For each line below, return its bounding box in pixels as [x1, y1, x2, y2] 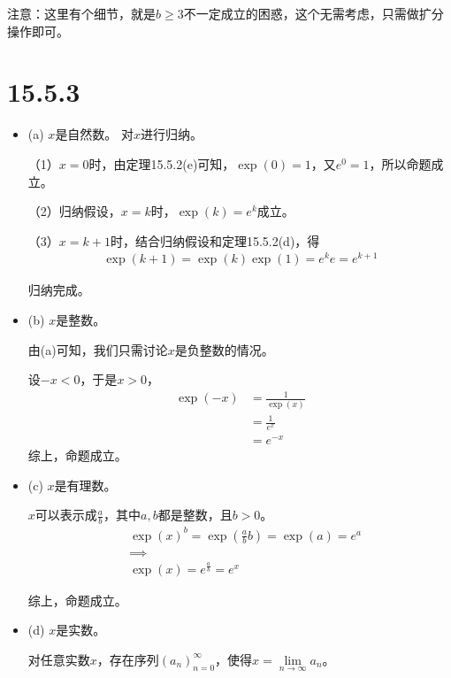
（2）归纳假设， [27, 202, 121, 220]
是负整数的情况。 [174, 340, 274, 358]
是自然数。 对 [55, 125, 134, 143]
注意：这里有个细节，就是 [7, 4, 156, 22]
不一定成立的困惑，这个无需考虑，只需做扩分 [183, 4, 444, 22]
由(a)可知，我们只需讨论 [27, 340, 168, 358]
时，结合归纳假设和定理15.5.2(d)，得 [110, 231, 320, 250]
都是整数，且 [157, 505, 233, 524]
